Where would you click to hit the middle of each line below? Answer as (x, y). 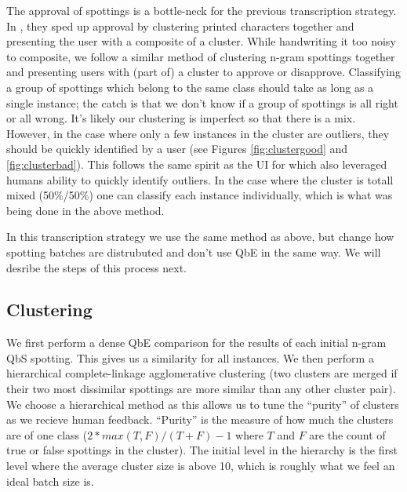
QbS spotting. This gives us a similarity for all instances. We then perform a (190, 357)
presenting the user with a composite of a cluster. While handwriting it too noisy (201, 41)
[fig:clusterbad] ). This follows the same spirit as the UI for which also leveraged (197, 164)
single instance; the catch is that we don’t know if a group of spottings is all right (202, 102)
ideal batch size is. (50, 481)
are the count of (347, 434)
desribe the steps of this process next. (96, 267)
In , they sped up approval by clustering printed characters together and (180, 26)
